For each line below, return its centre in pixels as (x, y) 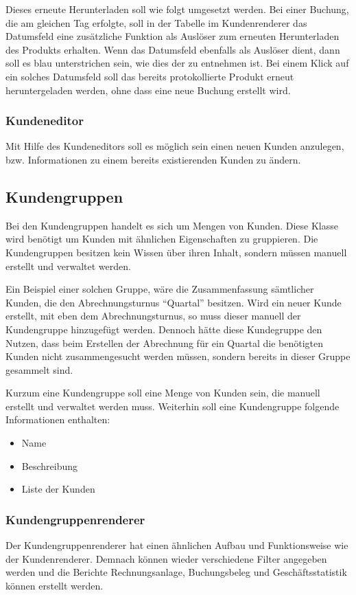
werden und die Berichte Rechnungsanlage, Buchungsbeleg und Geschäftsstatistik (176, 572)
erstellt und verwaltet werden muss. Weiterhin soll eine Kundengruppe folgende (173, 406)
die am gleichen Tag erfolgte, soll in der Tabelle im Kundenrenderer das (156, 22)
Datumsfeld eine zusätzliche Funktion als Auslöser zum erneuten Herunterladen (173, 36)
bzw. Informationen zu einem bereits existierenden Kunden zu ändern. (153, 159)
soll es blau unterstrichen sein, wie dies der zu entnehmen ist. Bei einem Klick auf (177, 63)
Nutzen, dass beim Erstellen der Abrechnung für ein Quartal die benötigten (165, 343)
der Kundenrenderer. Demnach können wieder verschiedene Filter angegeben (166, 558)
